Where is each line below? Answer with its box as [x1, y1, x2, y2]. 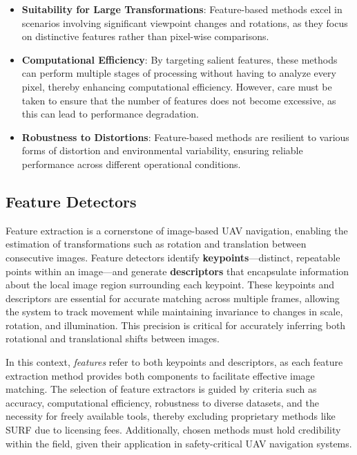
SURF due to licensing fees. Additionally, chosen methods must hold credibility [6, 423, 341, 437]
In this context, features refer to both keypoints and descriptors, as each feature [6, 355, 343, 369]
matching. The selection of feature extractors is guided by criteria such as [6, 382, 317, 396]
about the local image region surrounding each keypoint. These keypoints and [6, 277, 334, 292]
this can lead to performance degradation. [21, 106, 199, 121]
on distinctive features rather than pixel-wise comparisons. [21, 29, 269, 44]
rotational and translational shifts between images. [6, 331, 220, 346]
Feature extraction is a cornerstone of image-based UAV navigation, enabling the [6, 223, 348, 237]
